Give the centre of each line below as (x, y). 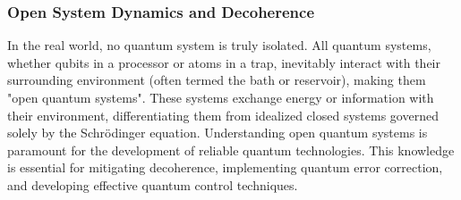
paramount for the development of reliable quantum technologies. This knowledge (231, 150)
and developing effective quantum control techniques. (153, 184)
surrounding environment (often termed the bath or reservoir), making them (217, 80)
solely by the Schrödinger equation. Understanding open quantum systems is (218, 133)
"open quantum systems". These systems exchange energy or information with (221, 97)
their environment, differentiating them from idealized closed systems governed (223, 115)
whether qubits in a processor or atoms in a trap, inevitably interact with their (224, 62)
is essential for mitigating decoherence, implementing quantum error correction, (225, 167)
